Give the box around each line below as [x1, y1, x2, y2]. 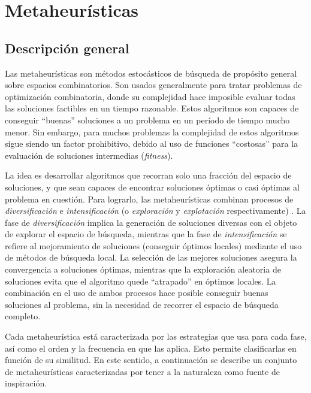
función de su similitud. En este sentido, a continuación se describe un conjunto [5, 353, 297, 366]
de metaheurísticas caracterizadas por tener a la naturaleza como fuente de [5, 365, 280, 377]
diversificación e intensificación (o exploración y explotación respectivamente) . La [5, 204, 306, 217]
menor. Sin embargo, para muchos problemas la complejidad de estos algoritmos [5, 125, 299, 138]
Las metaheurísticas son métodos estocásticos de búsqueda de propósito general [5, 66, 297, 79]
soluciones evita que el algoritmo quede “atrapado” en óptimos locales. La [5, 274, 276, 287]
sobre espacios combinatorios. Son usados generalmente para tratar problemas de [5, 78, 302, 91]
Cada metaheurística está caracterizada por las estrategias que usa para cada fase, [5, 330, 307, 343]
